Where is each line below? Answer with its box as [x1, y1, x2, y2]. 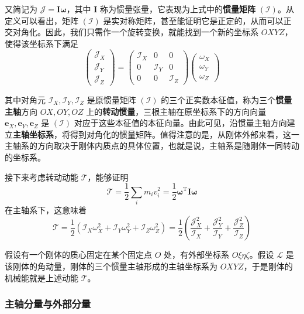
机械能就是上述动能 [5, 271, 78, 284]
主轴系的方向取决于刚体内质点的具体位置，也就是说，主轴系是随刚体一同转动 [5, 139, 299, 152]
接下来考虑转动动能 [5, 170, 78, 183]
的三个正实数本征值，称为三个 [161, 93, 276, 105]
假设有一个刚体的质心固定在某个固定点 [5, 248, 152, 261]
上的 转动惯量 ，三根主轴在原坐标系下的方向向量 [86, 105, 267, 117]
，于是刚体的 [243, 260, 293, 272]
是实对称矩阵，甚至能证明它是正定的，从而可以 [103, 14, 284, 26]
